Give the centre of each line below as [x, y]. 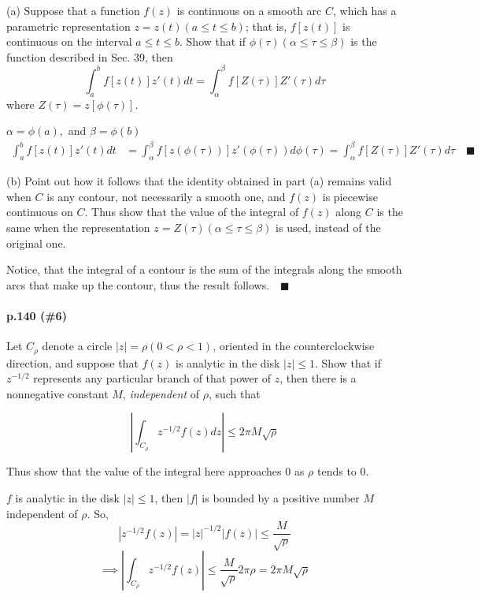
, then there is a [318, 378]
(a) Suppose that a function [73, 10]
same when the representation [78, 227]
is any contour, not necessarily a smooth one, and [166, 196]
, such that [234, 393]
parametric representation [68, 26]
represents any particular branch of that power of [152, 378]
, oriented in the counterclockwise [294, 346]
